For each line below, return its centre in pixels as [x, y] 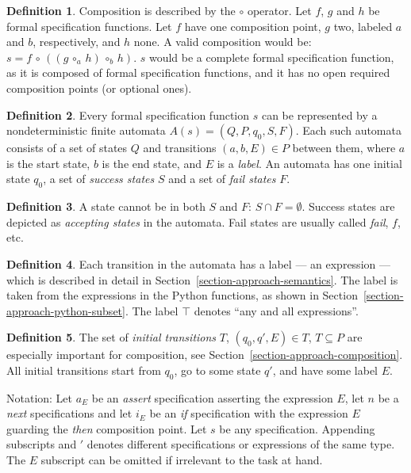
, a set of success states [99, 179]
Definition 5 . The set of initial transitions [111, 337]
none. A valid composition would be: [223, 42]
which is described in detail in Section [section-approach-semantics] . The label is [202, 279]
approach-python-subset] [66, 310]
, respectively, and [77, 42]
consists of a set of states [67, 148]
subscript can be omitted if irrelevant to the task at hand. [182, 460]
